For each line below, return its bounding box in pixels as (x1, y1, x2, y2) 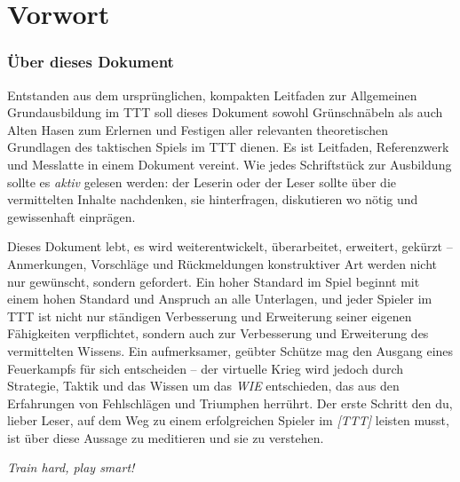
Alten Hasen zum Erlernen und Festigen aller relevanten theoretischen (7, 120, 388, 138)
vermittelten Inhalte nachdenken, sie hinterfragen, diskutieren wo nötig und (7, 190, 418, 209)
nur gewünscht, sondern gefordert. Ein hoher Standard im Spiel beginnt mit (7, 272, 420, 290)
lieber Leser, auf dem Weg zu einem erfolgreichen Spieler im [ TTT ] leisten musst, (7, 411, 449, 430)
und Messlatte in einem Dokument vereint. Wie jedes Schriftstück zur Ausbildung (7, 154, 452, 173)
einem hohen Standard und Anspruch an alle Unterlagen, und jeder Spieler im (7, 289, 432, 308)
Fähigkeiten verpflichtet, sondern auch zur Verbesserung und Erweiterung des (7, 324, 429, 343)
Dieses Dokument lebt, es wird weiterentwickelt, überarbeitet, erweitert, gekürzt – (7, 237, 453, 256)
